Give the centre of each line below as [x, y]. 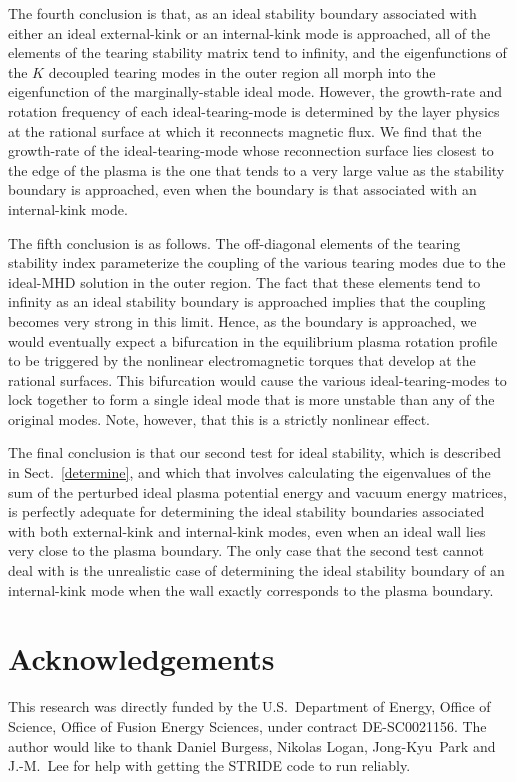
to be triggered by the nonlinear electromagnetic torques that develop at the [242, 360]
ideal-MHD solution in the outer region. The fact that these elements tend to [244, 281]
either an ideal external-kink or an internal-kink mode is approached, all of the [249, 32]
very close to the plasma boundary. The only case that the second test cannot [246, 550]
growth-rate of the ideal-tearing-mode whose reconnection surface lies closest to [251, 150]
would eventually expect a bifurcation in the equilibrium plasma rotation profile [253, 340]
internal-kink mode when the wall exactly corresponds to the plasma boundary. [251, 589]
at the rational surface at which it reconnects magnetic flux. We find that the [245, 130]
